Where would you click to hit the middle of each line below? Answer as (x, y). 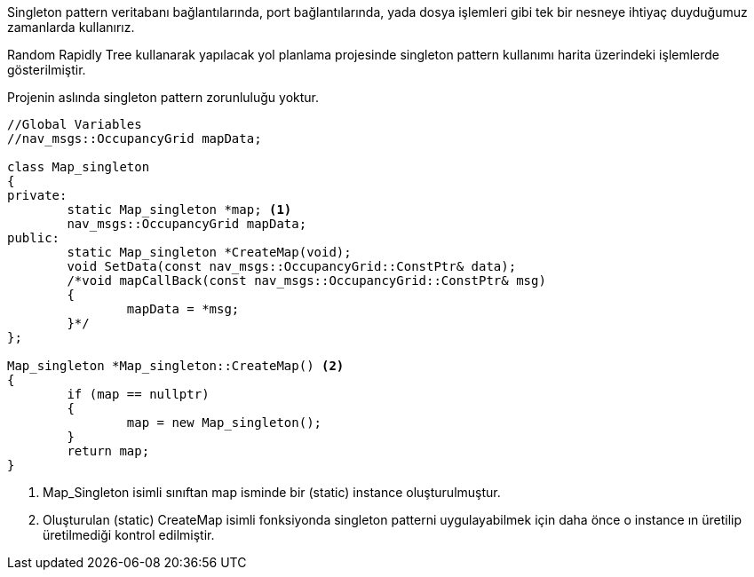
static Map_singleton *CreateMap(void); (209, 252)
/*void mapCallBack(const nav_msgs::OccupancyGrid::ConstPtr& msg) (306, 281)
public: (34, 238)
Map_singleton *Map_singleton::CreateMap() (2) (176, 366)
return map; (108, 451)
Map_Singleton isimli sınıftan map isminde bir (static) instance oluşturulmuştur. (272, 492)
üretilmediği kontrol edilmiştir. (129, 535)
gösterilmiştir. (47, 70)
